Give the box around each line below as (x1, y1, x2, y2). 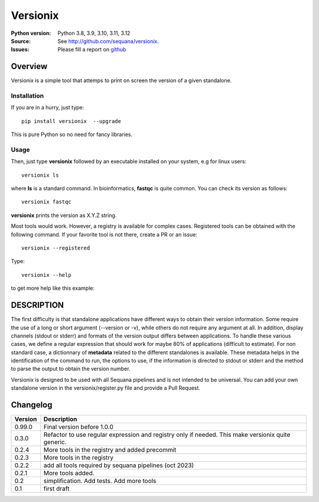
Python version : (11, 30, 51, 37)
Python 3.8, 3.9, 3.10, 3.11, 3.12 (57, 30, 131, 37)
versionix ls (21, 171, 59, 179)
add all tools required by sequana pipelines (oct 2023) (43, 461, 194, 469)
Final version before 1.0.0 (43, 423, 113, 431)
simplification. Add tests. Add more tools (43, 477, 157, 485)
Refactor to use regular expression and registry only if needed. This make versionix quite (43, 430, 291, 439)
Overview (11, 61, 48, 72)
